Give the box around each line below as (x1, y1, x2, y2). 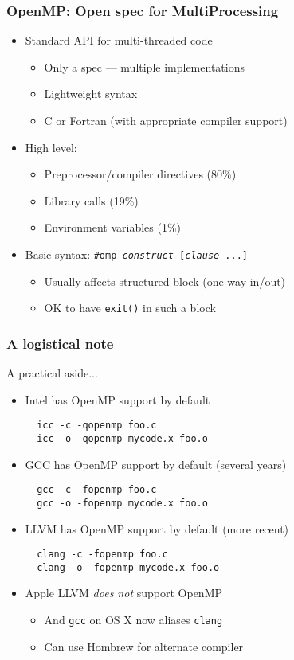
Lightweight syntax (44, 85, 138, 102)
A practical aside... (6, 365, 98, 381)
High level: (25, 139, 77, 155)
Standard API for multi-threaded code (25, 32, 213, 49)
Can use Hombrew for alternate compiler (44, 638, 244, 654)
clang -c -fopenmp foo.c (37, 549, 168, 560)
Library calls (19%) (44, 192, 139, 209)
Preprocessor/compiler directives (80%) (44, 166, 237, 182)
